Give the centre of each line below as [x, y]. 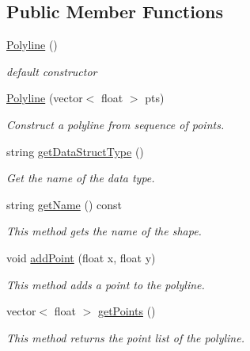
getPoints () [127, 311]
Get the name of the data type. [81, 178]
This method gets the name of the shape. [104, 231]
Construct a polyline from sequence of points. [116, 124]
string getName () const [64, 204]
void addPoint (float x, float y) [81, 257]
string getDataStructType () [75, 151]
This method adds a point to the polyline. [106, 284]
